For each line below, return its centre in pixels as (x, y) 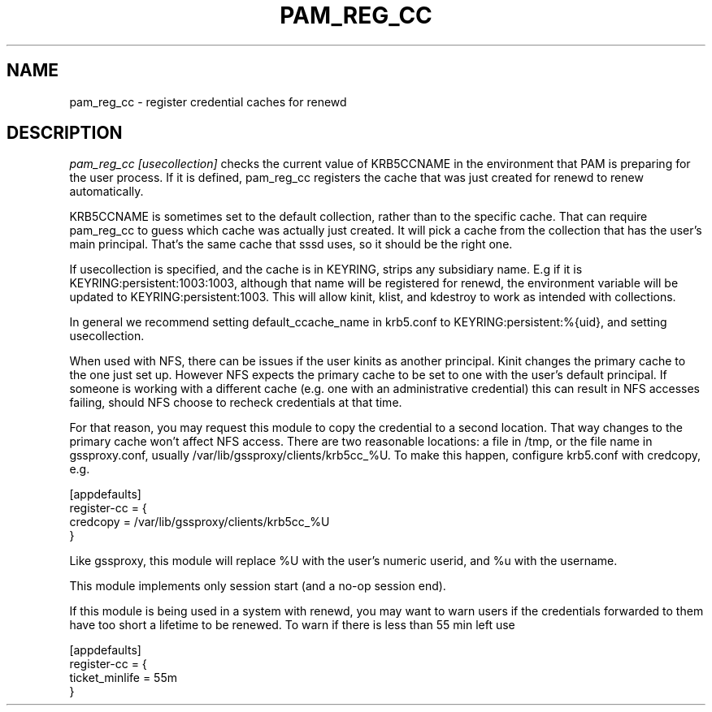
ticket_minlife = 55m (123, 678)
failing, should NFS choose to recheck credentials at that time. (236, 403)
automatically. (106, 192)
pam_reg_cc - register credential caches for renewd (208, 101)
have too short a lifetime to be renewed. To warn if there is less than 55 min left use (292, 625)
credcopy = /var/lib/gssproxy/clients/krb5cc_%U (200, 522)
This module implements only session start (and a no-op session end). (258, 586)
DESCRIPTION (65, 133)
